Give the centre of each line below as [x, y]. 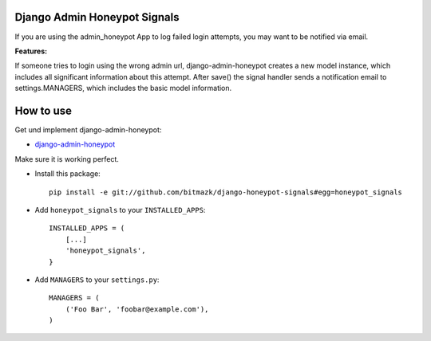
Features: [31, 51]
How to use [43, 110]
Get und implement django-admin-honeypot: [88, 129]
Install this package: [68, 174]
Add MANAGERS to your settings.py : [97, 280]
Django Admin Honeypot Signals [97, 17]
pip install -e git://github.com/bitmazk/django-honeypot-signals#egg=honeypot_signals [226, 192]
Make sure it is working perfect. [67, 159]
